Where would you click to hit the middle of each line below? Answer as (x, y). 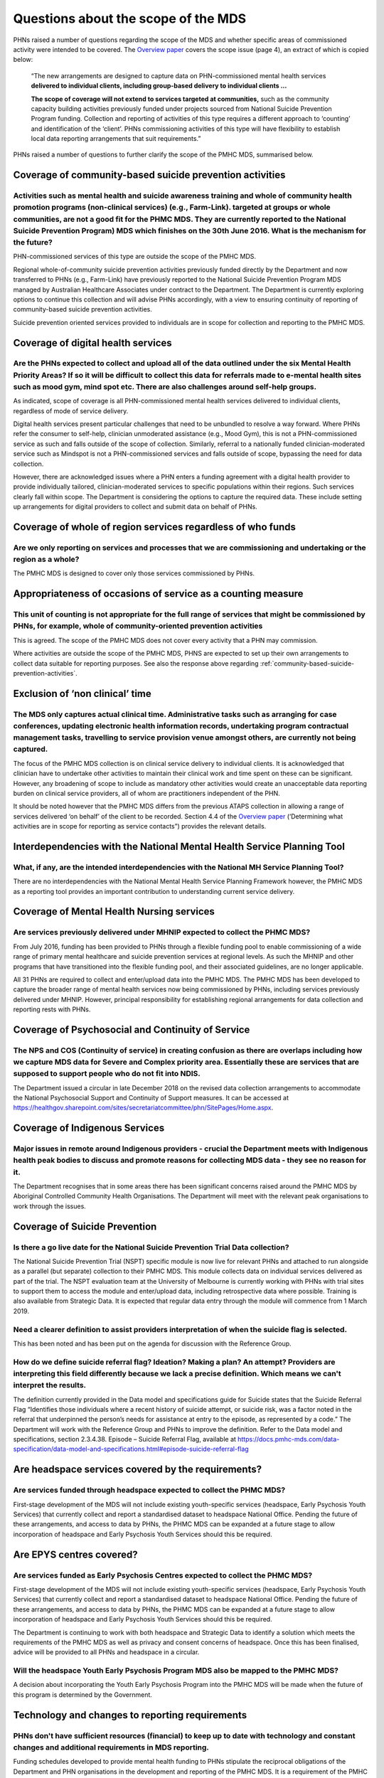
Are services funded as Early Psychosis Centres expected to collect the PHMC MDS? (163, 1575)
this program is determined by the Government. (83, 1694)
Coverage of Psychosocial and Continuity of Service (132, 1029)
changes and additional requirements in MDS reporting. (111, 1747)
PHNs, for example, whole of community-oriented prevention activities (138, 626)
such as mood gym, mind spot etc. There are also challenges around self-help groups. (165, 386)
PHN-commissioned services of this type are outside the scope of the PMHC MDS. (134, 257)
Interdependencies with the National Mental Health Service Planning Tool (179, 846)
